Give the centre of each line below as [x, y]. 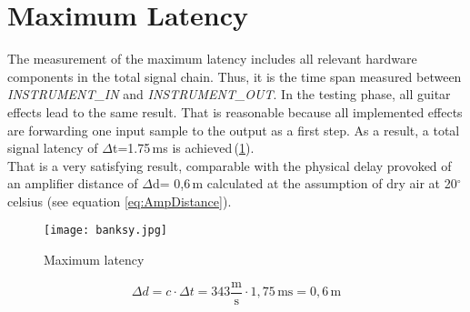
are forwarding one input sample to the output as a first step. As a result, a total [234, 130]
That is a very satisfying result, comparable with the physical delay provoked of [230, 165]
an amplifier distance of [73, 183]
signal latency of [53, 148]
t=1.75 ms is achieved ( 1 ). [183, 148]
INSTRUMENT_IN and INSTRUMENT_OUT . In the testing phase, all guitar [229, 94]
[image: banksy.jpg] [106, 231]
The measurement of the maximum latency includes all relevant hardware [212, 59]
